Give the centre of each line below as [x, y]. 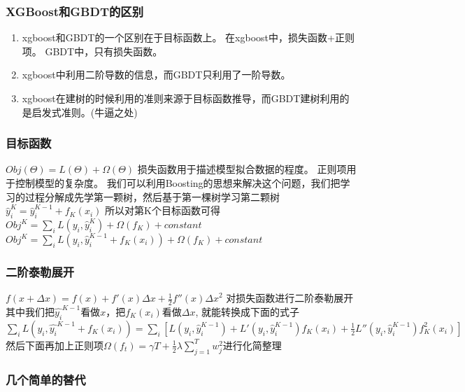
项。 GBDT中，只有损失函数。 [92, 51]
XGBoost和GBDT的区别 [75, 11]
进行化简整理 [252, 345]
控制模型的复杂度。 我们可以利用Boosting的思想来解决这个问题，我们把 [178, 183]
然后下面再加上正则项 [55, 345]
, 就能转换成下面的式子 [248, 312]
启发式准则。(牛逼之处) [85, 112]
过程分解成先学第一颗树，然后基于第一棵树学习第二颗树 [152, 196]
